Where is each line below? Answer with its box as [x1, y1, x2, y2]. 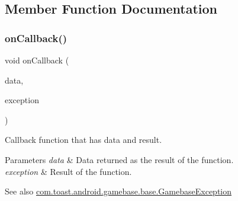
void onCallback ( [5, 54, 69, 66]
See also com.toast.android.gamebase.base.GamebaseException [5, 185, 232, 197]
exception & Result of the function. [5, 165, 132, 177]
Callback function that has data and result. [5, 133, 162, 146]
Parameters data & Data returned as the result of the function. [5, 153, 234, 165]
